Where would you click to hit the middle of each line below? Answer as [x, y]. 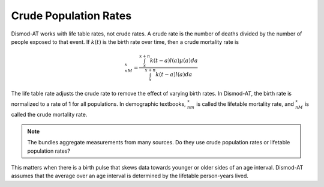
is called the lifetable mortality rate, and [245, 104]
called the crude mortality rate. [49, 115]
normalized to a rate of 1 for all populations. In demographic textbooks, [98, 104]
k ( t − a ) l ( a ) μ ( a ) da [174, 61]
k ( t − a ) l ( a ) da [174, 75]
